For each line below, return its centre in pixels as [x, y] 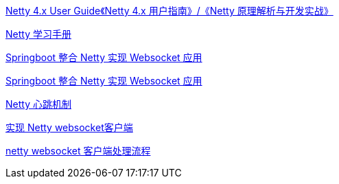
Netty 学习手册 [38, 34]
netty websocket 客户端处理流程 [78, 151]
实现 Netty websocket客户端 [69, 127]
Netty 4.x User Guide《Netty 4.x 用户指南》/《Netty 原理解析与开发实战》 [169, 11]
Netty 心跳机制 [38, 104]
